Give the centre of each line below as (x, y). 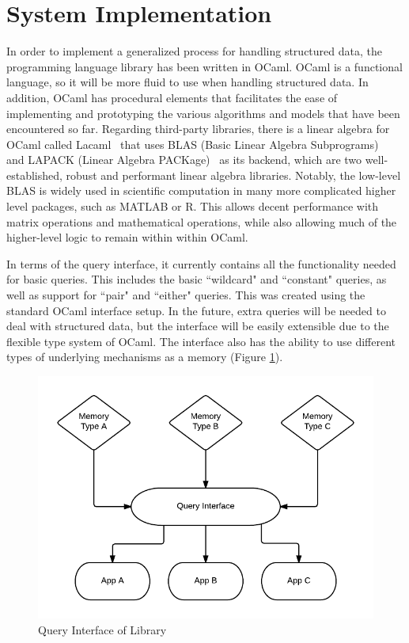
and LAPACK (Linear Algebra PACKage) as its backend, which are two (184, 160)
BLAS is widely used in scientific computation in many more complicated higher (201, 190)
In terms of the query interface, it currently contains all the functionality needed (201, 263)
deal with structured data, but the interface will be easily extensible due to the (198, 326)
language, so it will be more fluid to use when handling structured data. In (187, 82)
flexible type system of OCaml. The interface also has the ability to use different (201, 341)
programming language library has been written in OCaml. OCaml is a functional (204, 66)
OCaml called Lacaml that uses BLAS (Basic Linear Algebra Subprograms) (193, 144)
